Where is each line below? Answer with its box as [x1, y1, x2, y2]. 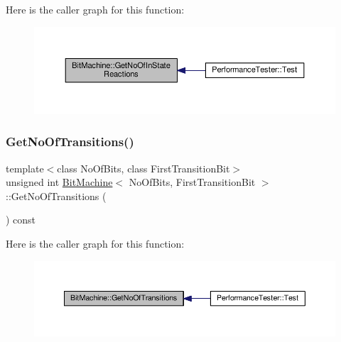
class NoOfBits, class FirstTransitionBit [57, 160, 230, 175]
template [6, 160, 44, 175]
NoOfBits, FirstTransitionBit [129, 175, 256, 189]
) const [6, 212, 36, 227]
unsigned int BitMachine [6, 175, 113, 189]
